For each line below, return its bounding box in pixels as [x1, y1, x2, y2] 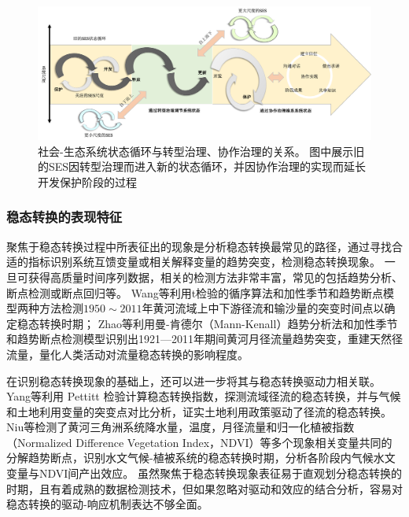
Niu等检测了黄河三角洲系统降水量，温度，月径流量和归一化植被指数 [6, 419, 355, 435]
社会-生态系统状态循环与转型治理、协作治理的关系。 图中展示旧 [38, 142, 365, 159]
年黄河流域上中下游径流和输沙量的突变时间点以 [142, 300, 385, 316]
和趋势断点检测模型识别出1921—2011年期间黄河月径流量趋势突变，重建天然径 [6, 331, 403, 347]
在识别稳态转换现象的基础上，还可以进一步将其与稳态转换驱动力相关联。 [6, 372, 381, 389]
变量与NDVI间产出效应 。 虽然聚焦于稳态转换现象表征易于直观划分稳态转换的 [6, 465, 403, 482]
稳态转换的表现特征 [6, 207, 123, 227]
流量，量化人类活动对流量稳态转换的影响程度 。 [6, 345, 249, 362]
